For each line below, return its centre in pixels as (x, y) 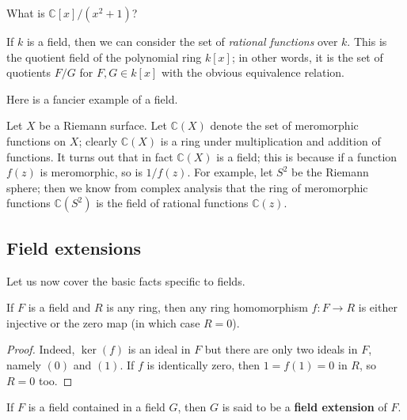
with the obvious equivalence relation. (253, 72)
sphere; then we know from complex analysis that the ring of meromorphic (187, 187)
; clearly (98, 140)
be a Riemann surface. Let (103, 125)
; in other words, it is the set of (307, 57)
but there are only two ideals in (281, 349)
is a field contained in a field (97, 407)
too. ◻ (55, 380)
